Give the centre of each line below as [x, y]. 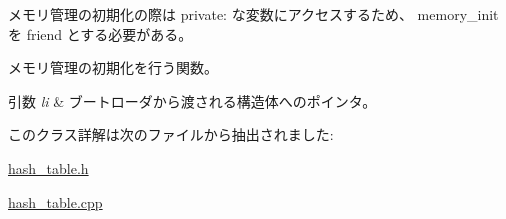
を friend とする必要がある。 [100, 33]
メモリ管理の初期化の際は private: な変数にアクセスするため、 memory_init [253, 14]
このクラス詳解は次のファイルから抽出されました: [171, 134]
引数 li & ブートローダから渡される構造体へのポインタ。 [192, 100]
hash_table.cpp [55, 201]
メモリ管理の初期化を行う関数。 [113, 67]
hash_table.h [48, 167]
